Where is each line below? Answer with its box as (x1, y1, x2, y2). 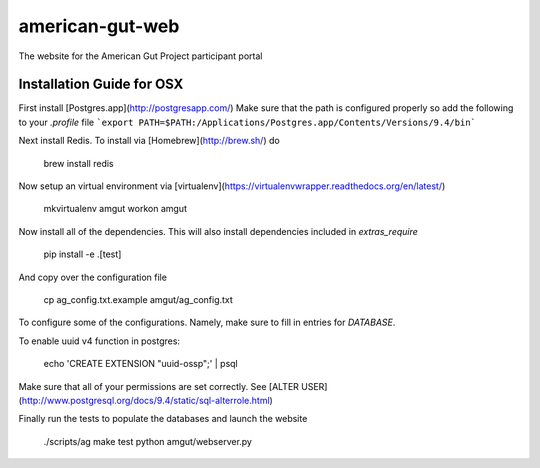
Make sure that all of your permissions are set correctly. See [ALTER (18, 380, 300, 392)
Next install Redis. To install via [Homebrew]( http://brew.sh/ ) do (18, 135, 280, 147)
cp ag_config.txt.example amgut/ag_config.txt (43, 293, 234, 305)
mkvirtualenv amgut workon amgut (43, 203, 187, 215)
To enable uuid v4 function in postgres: (18, 335, 180, 347)
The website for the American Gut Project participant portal (18, 50, 263, 62)
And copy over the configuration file (18, 271, 167, 283)
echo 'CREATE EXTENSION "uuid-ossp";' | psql (43, 358, 239, 370)
